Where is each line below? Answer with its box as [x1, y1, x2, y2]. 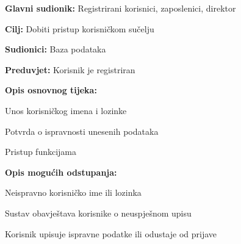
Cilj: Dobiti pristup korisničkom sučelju [5, 22, 154, 35]
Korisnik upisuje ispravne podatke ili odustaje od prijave [5, 227, 217, 240]
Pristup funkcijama [5, 145, 77, 158]
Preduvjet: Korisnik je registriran [5, 63, 135, 76]
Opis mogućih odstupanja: [5, 165, 117, 178]
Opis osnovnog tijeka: [5, 84, 97, 96]
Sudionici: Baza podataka [5, 43, 106, 56]
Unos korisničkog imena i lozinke [5, 104, 127, 117]
